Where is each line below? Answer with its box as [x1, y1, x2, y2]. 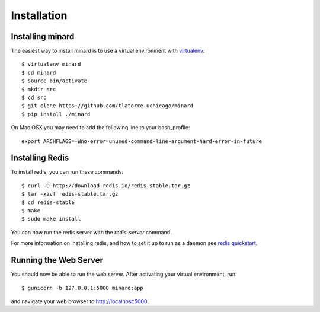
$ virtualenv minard [21, 61, 81, 68]
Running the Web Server [11, 255, 104, 265]
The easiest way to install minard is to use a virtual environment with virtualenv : [11, 47, 205, 55]
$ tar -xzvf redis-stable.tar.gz [21, 190, 119, 198]
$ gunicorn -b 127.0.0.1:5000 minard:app [21, 285, 143, 291]
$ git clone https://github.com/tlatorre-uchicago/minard [21, 103, 194, 109]
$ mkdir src [21, 86, 56, 93]
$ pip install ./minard [21, 110, 91, 117]
